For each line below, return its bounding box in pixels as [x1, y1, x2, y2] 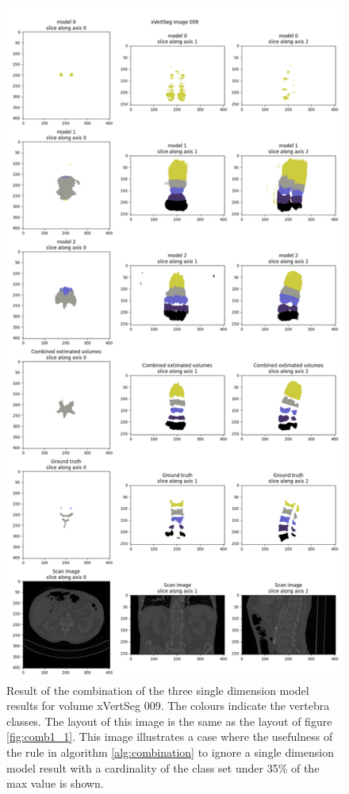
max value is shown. [6, 775, 104, 792]
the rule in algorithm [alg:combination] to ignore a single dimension [6, 743, 334, 760]
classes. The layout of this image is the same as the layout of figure [6, 712, 332, 729]
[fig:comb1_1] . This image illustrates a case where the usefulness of [6, 728, 333, 745]
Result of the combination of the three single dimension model [6, 681, 309, 698]
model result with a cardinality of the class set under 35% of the [6, 759, 320, 776]
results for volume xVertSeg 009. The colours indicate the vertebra [6, 697, 330, 714]
